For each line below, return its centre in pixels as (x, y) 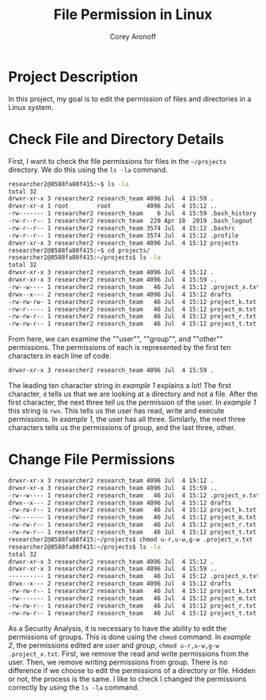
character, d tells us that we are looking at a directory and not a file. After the (133, 394)
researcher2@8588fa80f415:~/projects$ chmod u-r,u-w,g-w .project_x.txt (131, 539)
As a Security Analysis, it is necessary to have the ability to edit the (118, 628)
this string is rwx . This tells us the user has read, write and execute (116, 411)
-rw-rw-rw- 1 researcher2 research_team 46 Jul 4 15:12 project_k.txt (133, 302)
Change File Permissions (92, 460)
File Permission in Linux (133, 15)
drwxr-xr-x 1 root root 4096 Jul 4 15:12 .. (113, 206)
